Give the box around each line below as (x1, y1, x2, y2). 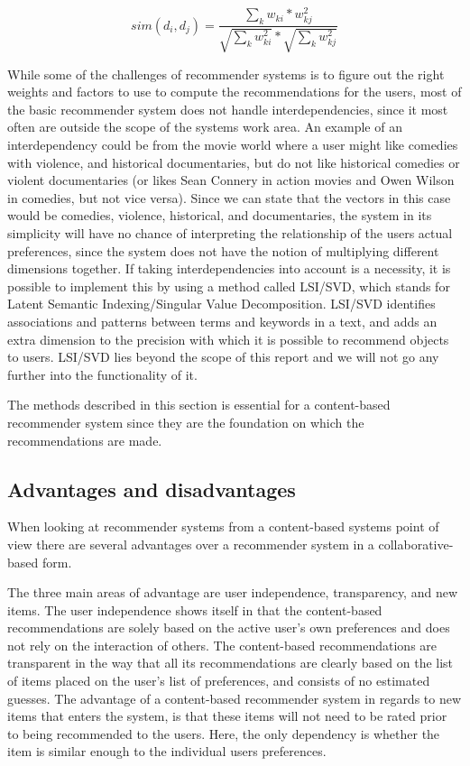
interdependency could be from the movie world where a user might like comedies (7, 135, 458, 154)
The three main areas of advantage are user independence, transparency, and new (7, 583, 458, 602)
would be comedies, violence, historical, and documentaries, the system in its (7, 206, 432, 225)
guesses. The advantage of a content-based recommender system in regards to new (7, 688, 462, 707)
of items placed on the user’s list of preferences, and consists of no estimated (7, 671, 430, 690)
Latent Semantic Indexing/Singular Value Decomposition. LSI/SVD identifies (7, 294, 436, 313)
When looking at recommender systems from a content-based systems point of (7, 517, 439, 536)
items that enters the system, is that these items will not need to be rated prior (7, 706, 447, 725)
